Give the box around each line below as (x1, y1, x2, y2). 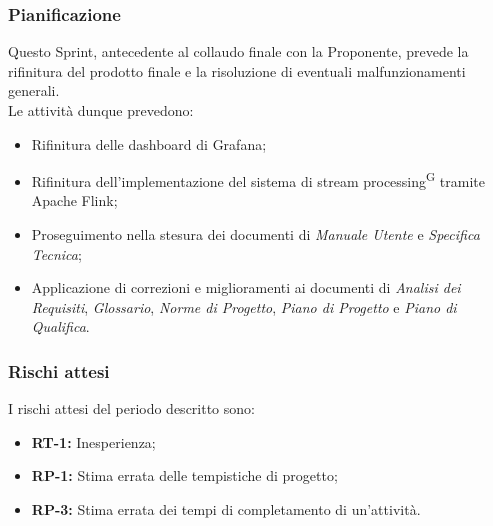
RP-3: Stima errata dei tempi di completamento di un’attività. (31, 499, 421, 519)
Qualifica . (31, 316, 90, 337)
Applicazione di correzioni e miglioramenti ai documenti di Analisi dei (31, 277, 461, 298)
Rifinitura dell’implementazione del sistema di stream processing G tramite (31, 168, 486, 191)
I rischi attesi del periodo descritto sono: (8, 398, 255, 419)
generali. (8, 80, 60, 101)
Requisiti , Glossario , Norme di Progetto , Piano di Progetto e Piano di (31, 296, 457, 317)
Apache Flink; (31, 190, 118, 211)
